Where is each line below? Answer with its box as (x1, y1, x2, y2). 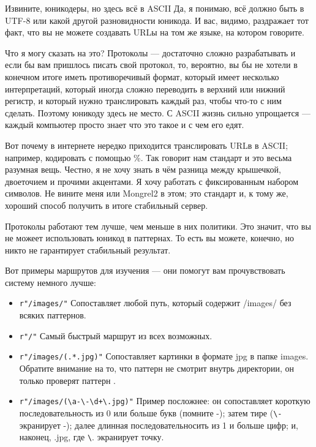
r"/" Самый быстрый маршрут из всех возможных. (19, 329, 213, 342)
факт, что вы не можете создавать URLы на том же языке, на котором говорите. (5, 26, 304, 39)
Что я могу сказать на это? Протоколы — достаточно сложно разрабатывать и (5, 46, 296, 59)
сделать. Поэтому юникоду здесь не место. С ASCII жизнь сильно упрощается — (5, 106, 310, 119)
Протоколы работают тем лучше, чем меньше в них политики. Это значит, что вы (5, 219, 311, 232)
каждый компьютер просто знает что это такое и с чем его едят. (5, 118, 244, 131)
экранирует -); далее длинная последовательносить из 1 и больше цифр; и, (19, 418, 298, 431)
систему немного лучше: (5, 276, 96, 288)
